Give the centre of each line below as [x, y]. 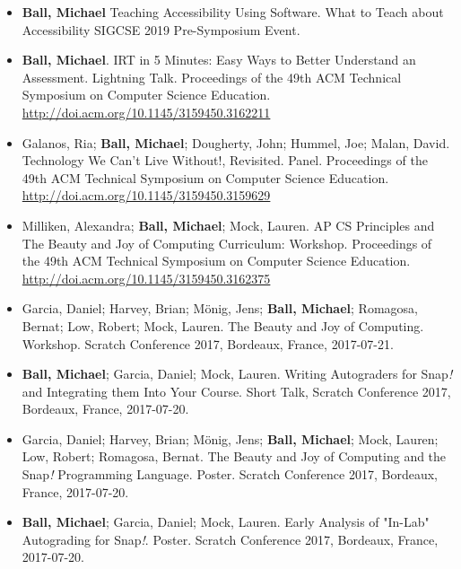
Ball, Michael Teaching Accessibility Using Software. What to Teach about [233, 12]
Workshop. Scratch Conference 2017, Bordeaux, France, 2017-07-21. [208, 343]
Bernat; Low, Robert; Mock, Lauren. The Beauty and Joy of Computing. [223, 325]
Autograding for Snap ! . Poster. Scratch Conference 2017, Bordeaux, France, [230, 539]
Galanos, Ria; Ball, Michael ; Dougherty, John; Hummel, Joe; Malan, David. [236, 142]
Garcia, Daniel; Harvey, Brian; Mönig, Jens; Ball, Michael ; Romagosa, [220, 308]
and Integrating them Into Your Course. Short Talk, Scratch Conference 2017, [236, 391]
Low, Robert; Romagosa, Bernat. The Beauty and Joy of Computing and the [234, 456]
